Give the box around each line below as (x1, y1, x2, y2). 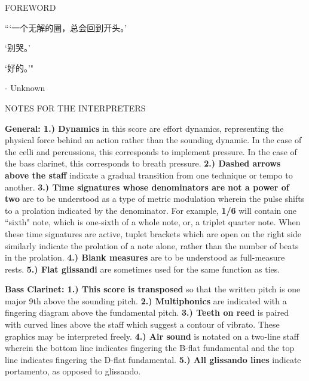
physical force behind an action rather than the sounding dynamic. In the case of (5, 134, 302, 146)
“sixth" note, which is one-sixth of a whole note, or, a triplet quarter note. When (5, 216, 301, 228)
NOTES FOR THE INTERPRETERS (5, 101, 146, 114)
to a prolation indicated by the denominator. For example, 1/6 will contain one (5, 204, 297, 216)
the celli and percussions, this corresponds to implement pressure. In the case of (5, 145, 297, 158)
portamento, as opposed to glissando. (5, 365, 141, 377)
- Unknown (5, 81, 45, 94)
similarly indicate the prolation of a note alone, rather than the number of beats (5, 239, 299, 252)
